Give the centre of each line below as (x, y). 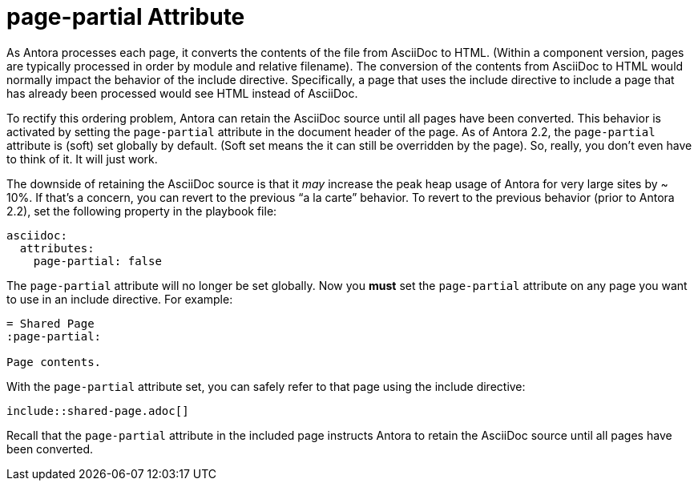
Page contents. (54, 362)
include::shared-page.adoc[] (98, 411)
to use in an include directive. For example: (120, 299)
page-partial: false (97, 261)
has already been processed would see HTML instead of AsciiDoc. (182, 93)
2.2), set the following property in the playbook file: (142, 211)
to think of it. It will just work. (82, 159)
